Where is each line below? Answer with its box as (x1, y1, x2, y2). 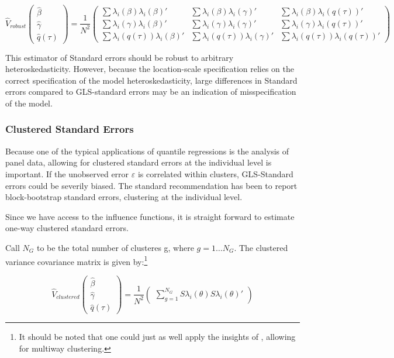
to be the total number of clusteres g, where (36, 241, 194, 253)
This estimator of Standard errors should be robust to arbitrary (5, 51, 234, 63)
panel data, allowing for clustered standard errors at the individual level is (5, 156, 272, 168)
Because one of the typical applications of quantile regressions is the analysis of (5, 144, 289, 157)
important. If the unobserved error (5, 167, 129, 180)
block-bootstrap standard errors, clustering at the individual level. (5, 191, 243, 203)
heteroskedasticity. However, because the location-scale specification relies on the (5, 63, 295, 75)
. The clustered (234, 241, 288, 253)
